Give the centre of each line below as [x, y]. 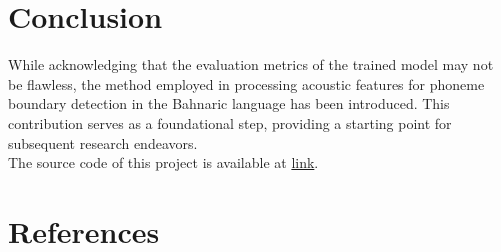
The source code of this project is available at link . [163, 162]
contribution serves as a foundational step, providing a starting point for [230, 122]
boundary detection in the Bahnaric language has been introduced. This [229, 103]
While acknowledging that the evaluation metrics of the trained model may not [251, 64]
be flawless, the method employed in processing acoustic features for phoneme [246, 83]
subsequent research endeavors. [103, 142]
